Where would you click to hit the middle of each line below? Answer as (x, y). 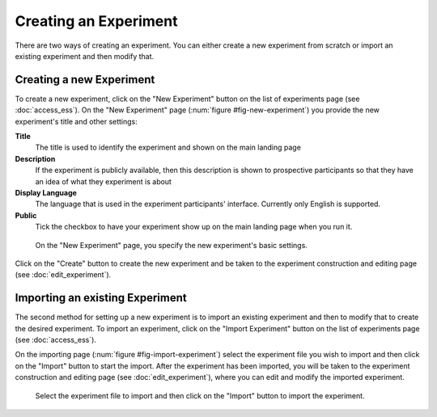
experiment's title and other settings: (76, 121)
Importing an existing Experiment (101, 298)
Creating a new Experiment (85, 80)
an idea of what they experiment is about (103, 181)
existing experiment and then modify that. (85, 56)
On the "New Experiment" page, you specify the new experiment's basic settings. (171, 245)
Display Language (46, 192)
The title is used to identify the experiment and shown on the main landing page (168, 147)
